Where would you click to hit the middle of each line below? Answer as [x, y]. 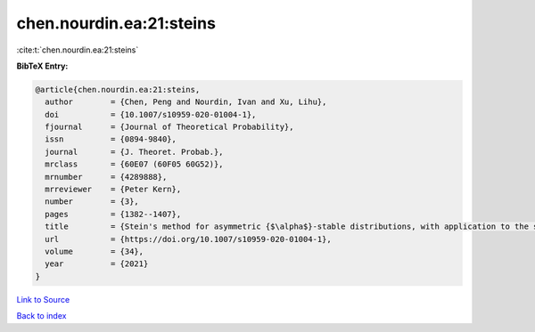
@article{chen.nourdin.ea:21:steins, [118, 89]
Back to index [41, 316]
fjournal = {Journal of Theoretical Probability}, [169, 127]
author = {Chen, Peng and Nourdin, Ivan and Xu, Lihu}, [186, 102]
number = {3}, [92, 202]
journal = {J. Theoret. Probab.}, [134, 152]
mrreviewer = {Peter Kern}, [113, 190]
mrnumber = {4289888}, [106, 177]
